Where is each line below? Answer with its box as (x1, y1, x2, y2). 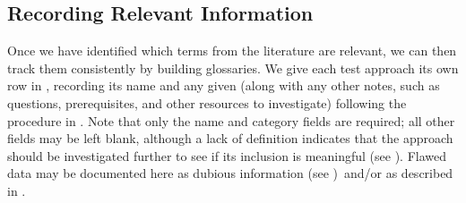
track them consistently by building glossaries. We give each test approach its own (7, 58, 459, 77)
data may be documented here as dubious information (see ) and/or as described (7, 164, 453, 182)
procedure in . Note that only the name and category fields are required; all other (7, 111, 455, 130)
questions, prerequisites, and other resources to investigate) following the (7, 93, 407, 112)
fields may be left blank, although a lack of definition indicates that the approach (7, 129, 453, 148)
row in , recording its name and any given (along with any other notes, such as (7, 76, 440, 95)
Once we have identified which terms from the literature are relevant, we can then (7, 41, 457, 60)
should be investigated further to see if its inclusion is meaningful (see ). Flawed (7, 146, 447, 165)
